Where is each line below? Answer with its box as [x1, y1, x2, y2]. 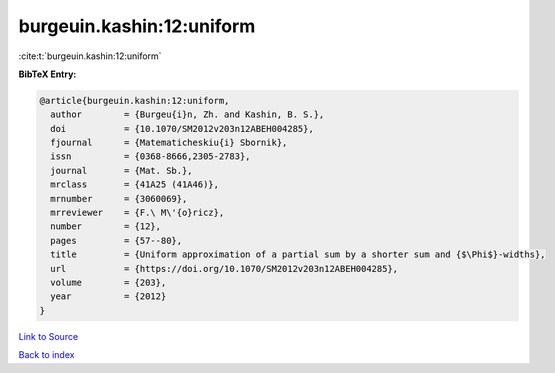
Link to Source [18, 330, 79, 342]
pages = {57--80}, [50, 235, 183, 246]
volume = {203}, [50, 277, 167, 288]
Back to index [18, 349, 75, 361]
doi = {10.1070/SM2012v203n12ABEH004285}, [50, 123, 314, 134]
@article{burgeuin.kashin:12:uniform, [39, 95, 230, 106]
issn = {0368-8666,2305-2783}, [50, 151, 251, 162]
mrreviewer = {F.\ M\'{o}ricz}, [50, 207, 225, 219]
